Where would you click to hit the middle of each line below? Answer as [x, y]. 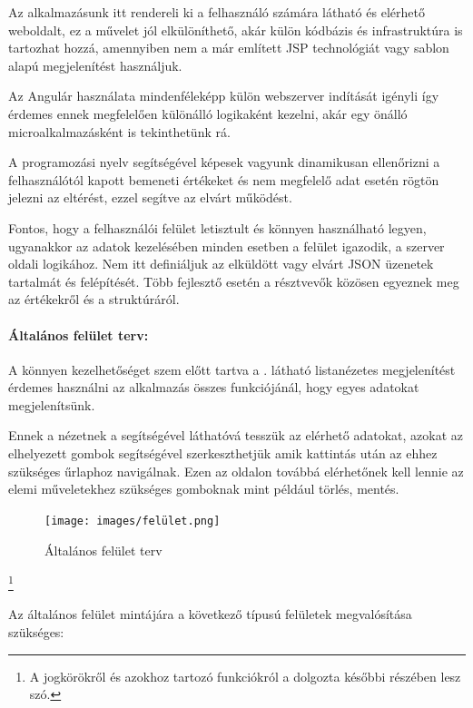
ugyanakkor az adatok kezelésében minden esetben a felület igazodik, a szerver [227, 246]
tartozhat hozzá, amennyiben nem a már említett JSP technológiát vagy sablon [229, 48]
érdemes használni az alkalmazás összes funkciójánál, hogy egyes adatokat [214, 387]
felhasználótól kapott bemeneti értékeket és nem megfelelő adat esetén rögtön [224, 179]
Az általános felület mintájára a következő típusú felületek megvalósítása [210, 614]
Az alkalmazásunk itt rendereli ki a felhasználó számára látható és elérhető [217, 12]
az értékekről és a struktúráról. [94, 299]
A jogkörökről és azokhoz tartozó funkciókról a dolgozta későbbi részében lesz [245, 676]
